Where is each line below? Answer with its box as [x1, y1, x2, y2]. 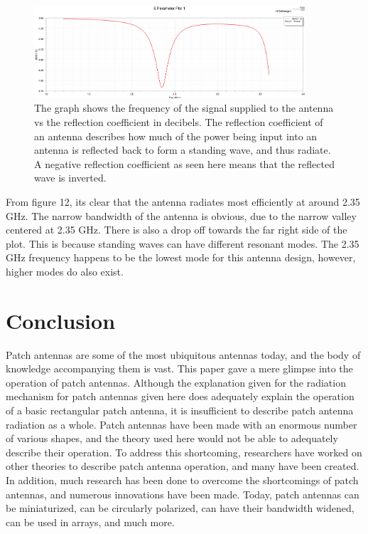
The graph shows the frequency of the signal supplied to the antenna [34, 100, 334, 115]
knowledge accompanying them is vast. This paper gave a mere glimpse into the [6, 361, 353, 376]
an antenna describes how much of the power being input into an [34, 128, 318, 143]
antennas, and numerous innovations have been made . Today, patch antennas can [6, 486, 359, 501]
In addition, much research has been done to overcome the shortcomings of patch [6, 472, 359, 487]
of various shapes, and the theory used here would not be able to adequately [6, 431, 338, 446]
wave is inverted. [34, 170, 107, 185]
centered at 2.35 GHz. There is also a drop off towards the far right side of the [6, 222, 347, 237]
